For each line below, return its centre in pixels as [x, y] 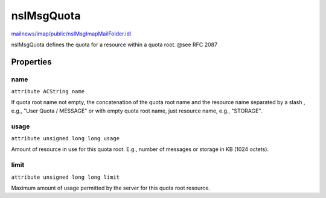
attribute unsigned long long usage [66, 139]
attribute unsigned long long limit [66, 177]
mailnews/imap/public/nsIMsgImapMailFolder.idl [71, 34]
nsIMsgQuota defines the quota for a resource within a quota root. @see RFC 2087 [114, 45]
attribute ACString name [48, 91]
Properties [31, 62]
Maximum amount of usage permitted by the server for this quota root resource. [111, 188]
